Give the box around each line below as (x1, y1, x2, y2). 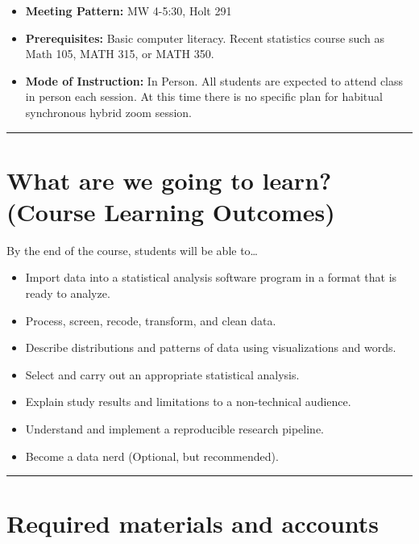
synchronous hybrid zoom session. (25, 103, 192, 120)
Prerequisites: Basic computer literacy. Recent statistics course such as (25, 29, 385, 46)
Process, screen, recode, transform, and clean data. (25, 312, 276, 328)
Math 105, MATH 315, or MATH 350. (25, 45, 214, 62)
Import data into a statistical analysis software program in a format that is (25, 269, 397, 286)
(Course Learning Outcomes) (6, 195, 335, 228)
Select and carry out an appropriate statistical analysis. (25, 366, 300, 383)
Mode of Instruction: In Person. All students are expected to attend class (25, 72, 404, 89)
